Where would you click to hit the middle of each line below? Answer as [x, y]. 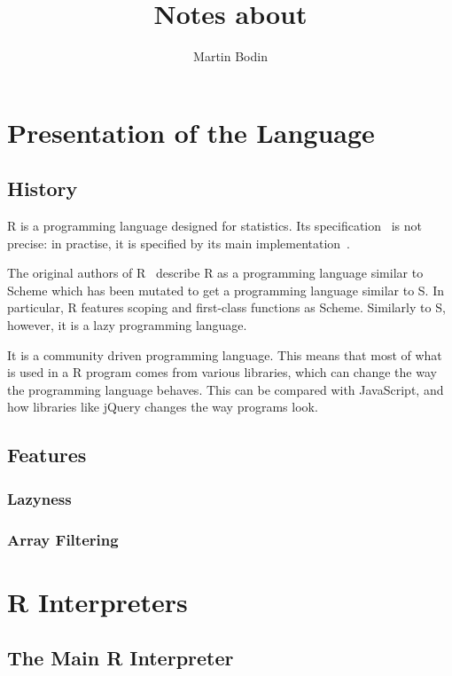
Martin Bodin [230, 56]
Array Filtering [63, 539]
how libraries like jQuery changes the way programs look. [163, 407]
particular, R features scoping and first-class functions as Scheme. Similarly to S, [226, 307]
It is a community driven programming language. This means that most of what [225, 354]
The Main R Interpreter [121, 658]
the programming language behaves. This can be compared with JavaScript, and [226, 389]
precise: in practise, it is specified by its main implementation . [179, 243]
